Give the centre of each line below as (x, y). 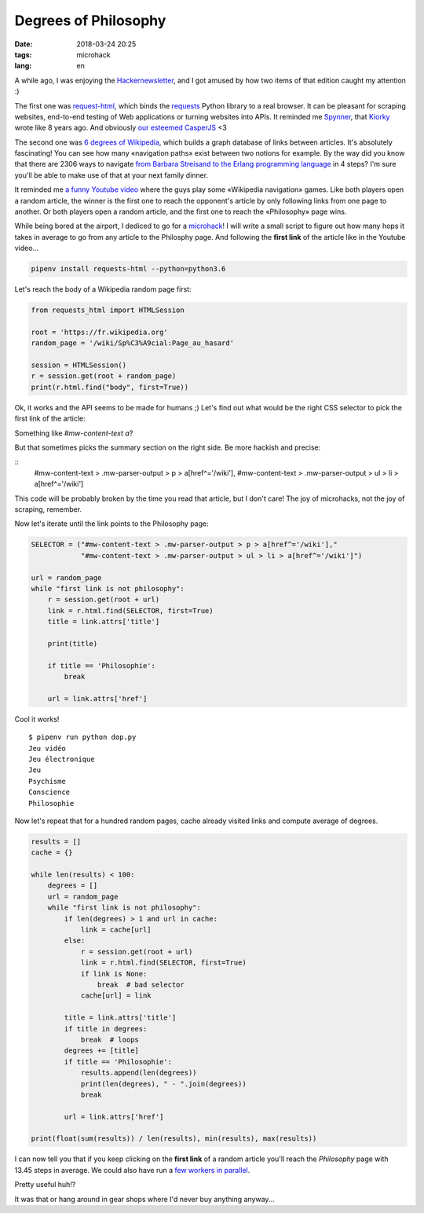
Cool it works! (37, 719)
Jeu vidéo (47, 748)
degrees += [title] (101, 1051)
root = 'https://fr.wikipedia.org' (99, 332)
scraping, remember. (48, 509)
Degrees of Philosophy (90, 20)
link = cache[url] (116, 930)
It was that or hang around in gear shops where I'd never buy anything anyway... (144, 1199)
